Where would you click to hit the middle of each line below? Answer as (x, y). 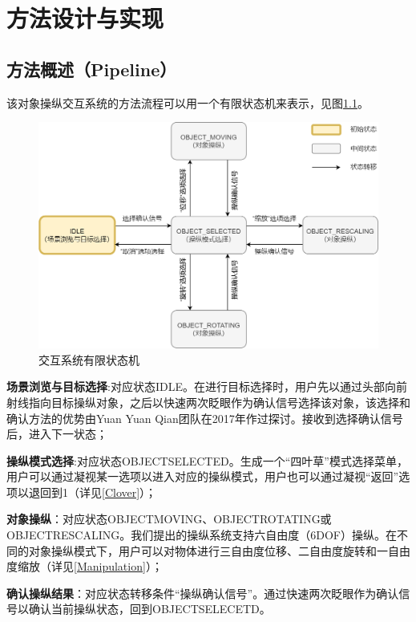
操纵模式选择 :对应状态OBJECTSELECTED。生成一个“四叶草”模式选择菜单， (207, 460)
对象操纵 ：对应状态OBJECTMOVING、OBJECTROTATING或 (169, 519)
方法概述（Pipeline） (92, 69)
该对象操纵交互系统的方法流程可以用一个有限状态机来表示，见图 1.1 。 (188, 102)
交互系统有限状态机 (89, 359)
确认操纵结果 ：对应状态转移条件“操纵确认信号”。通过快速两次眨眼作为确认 (203, 593)
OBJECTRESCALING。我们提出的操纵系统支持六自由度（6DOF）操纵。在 (202, 535)
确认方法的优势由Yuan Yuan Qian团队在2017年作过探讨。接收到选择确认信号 (205, 418)
